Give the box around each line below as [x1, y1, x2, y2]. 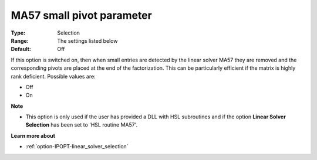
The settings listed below [57, 37, 118, 44]
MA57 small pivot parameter [11, 9, 152, 22]
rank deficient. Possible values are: [11, 73, 96, 80]
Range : [11, 37, 29, 44]
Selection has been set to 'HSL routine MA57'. [25, 121, 138, 128]
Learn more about [11, 132, 56, 139]
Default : [11, 46, 32, 53]
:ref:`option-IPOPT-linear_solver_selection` [25, 143, 129, 150]
